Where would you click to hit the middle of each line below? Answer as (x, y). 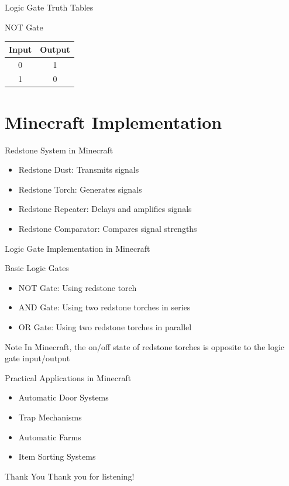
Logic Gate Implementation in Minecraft (78, 248)
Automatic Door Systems (63, 397)
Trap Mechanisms (50, 417)
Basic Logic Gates (37, 268)
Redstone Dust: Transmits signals (79, 170)
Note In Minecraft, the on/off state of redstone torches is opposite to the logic (145, 346)
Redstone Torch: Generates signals (80, 189)
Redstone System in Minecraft (59, 150)
